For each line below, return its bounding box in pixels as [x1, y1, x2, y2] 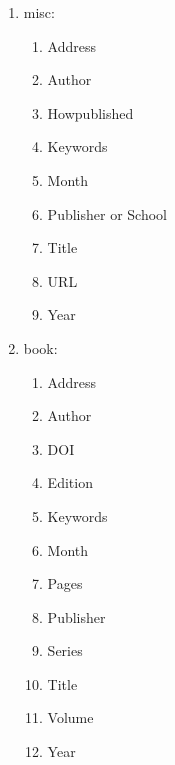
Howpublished [47, 102, 134, 123]
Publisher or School [47, 203, 167, 224]
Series [47, 640, 83, 661]
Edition [47, 472, 93, 493]
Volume [47, 707, 94, 728]
